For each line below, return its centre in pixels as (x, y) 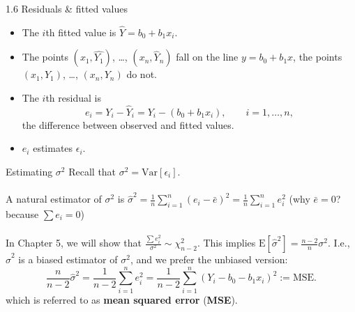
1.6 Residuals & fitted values (67, 8)
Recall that (92, 171)
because (22, 213)
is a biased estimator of (68, 259)
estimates (53, 148)
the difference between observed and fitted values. (128, 124)
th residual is (73, 97)
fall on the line (207, 57)
